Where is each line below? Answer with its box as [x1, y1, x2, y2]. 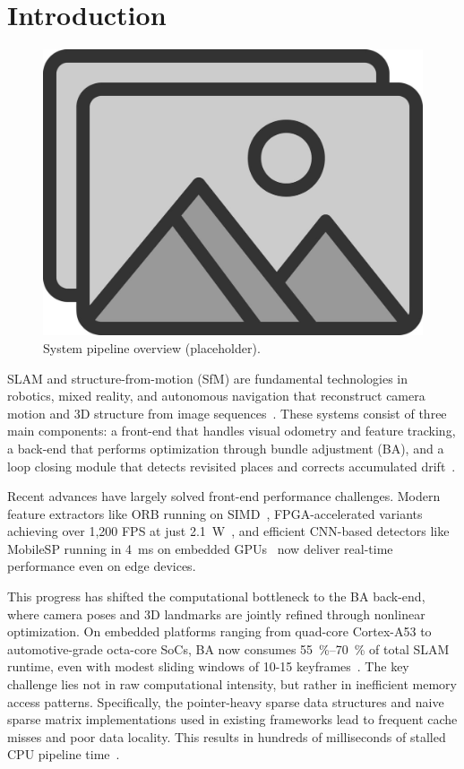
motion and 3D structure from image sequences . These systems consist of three [7, 403, 447, 422]
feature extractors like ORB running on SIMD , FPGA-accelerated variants [7, 504, 423, 523]
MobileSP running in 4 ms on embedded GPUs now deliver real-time [7, 539, 393, 557]
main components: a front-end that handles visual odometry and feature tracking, [7, 421, 456, 440]
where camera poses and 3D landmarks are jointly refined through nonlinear [7, 604, 425, 623]
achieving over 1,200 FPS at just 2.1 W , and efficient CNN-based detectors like [7, 522, 450, 540]
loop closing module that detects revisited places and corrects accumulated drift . [7, 456, 456, 475]
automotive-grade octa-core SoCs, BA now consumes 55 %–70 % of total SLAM [7, 639, 450, 658]
